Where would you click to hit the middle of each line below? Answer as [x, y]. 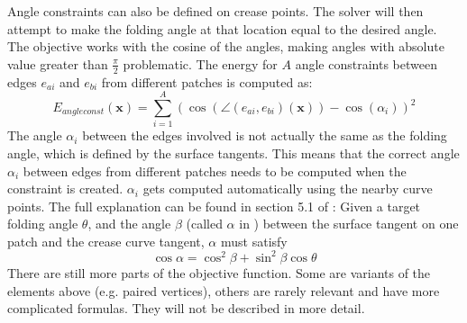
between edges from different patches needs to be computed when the [215, 170]
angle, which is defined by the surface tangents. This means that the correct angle [233, 153]
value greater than [58, 63]
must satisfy [254, 241]
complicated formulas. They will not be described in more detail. [186, 308]
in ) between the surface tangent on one [349, 224]
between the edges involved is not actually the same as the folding [265, 135]
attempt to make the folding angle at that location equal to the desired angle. [222, 28]
